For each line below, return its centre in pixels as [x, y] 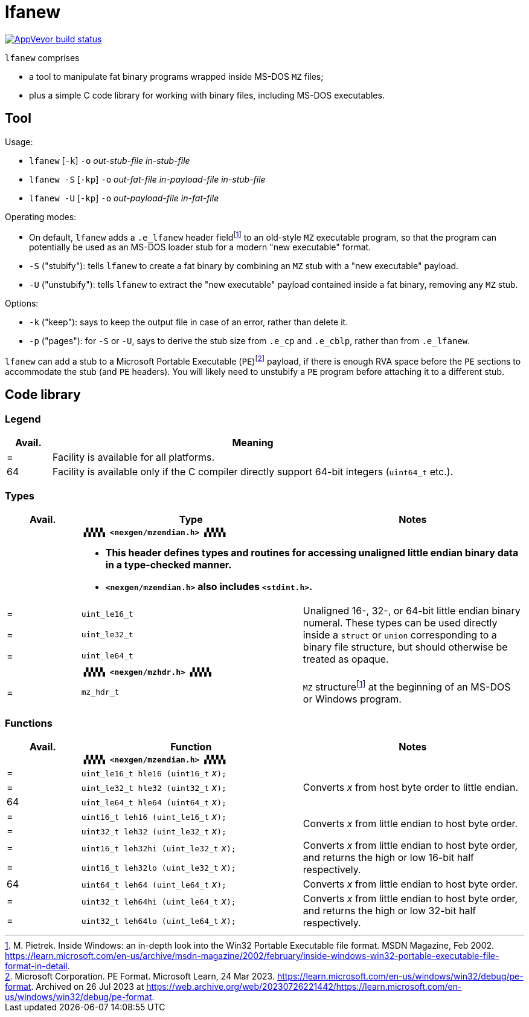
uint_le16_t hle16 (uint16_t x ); [154, 772]
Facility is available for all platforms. [133, 457]
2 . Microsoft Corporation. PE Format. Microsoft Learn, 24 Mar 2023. [140, 976]
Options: [22, 304]
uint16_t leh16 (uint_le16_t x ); [154, 816]
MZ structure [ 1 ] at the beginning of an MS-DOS [407, 686]
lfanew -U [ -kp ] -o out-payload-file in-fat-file [124, 198]
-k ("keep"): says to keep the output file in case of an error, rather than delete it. [189, 322]
